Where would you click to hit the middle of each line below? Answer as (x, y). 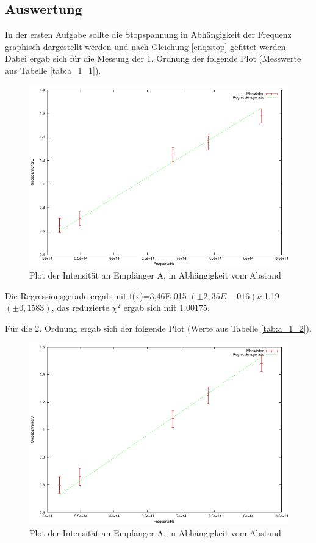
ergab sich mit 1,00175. (167, 308)
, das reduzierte (80, 308)
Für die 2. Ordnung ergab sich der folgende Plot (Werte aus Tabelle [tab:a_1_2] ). (158, 328)
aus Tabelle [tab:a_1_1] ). (53, 70)
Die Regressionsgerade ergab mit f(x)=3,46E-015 (96, 295)
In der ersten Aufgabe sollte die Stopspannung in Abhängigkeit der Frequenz (148, 35)
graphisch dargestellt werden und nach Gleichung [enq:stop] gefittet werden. (147, 46)
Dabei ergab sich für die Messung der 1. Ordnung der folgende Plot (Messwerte (153, 58)
